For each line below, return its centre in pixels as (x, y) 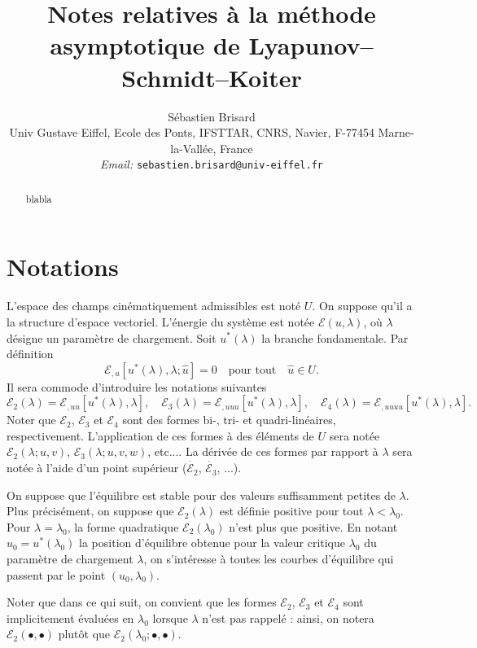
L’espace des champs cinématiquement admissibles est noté (154, 306)
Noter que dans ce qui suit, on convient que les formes (142, 602)
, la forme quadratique (123, 526)
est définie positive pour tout (291, 511)
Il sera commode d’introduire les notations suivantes (137, 386)
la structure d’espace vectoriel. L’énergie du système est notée (161, 321)
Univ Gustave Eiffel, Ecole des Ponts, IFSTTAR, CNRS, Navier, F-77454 (192, 132)
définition (30, 354)
